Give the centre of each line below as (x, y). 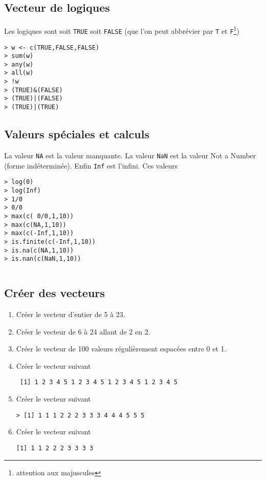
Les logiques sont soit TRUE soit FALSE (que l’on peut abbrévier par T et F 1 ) (122, 30)
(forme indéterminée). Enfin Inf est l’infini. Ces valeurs (91, 165)
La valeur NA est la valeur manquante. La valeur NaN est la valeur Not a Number (130, 155)
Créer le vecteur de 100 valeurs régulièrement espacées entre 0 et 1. (121, 349)
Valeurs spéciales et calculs (77, 134)
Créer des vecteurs (54, 293)
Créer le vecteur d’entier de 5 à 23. (71, 314)
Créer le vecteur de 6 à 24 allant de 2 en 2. (83, 331)
